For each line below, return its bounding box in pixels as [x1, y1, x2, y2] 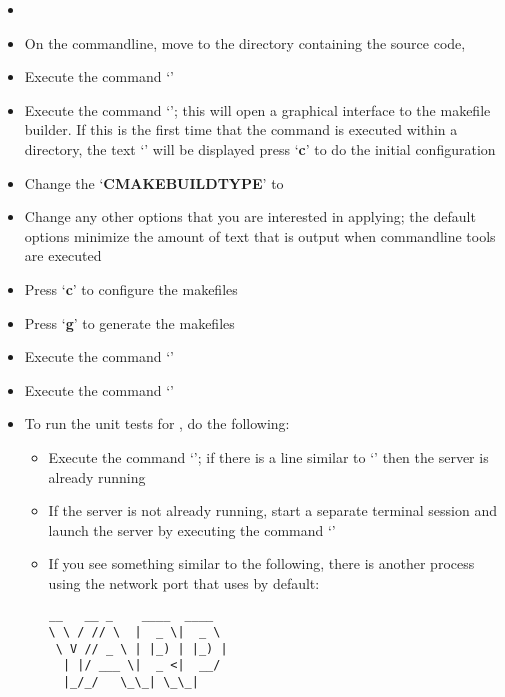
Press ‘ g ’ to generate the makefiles [24, 312, 235, 333]
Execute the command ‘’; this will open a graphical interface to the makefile [24, 99, 491, 120]
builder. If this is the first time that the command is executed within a [24, 119, 458, 140]
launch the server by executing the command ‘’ [48, 519, 336, 540]
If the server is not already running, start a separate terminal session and [48, 500, 498, 521]
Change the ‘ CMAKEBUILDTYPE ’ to [24, 172, 284, 193]
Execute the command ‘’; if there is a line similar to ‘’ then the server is [48, 446, 489, 467]
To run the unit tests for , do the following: [24, 413, 290, 434]
